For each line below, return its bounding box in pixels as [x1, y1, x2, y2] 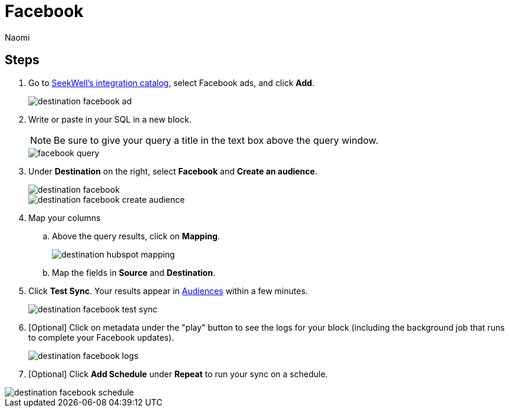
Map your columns [28, 212, 101, 223]
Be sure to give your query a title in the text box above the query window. [54, 134, 379, 146]
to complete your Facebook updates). [28, 332, 174, 342]
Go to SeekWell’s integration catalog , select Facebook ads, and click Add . [28, 77, 315, 88]
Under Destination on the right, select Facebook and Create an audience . [28, 166, 317, 176]
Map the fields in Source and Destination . [52, 267, 215, 278]
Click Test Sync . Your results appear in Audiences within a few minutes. [28, 285, 308, 296]
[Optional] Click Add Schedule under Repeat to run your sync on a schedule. [28, 368, 328, 379]
